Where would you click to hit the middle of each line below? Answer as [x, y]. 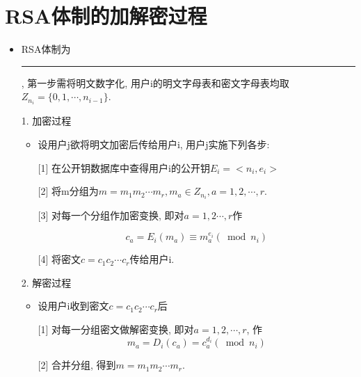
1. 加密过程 [46, 121]
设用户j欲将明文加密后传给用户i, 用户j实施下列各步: [154, 144]
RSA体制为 [46, 49]
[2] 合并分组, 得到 [77, 365]
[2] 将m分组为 [68, 191]
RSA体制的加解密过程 [106, 16]
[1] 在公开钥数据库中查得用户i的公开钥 [124, 167]
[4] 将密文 [59, 259]
